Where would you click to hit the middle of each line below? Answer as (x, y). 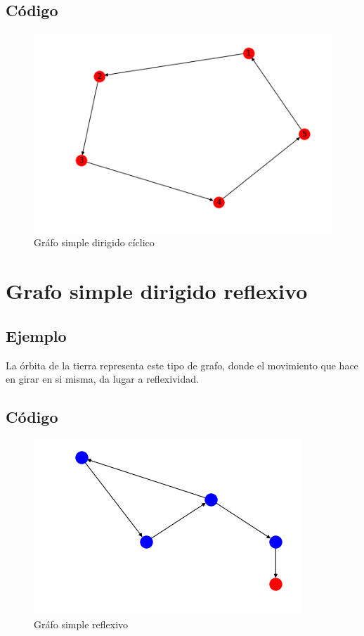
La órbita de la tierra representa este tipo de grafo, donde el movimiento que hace (182, 365)
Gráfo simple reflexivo (81, 624)
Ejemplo (36, 335)
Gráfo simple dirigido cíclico (94, 242)
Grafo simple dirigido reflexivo (157, 291)
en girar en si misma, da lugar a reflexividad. (102, 379)
